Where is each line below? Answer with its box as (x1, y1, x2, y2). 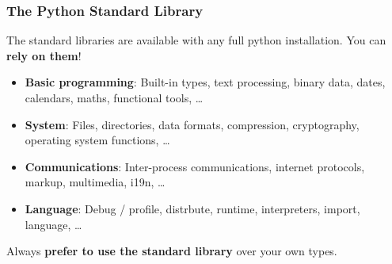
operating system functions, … (25, 132, 170, 148)
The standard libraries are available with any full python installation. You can (6, 32, 386, 48)
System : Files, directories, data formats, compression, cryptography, (25, 116, 360, 132)
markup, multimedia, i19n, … (25, 174, 166, 190)
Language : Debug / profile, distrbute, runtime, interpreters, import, (25, 200, 360, 216)
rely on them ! (6, 47, 82, 63)
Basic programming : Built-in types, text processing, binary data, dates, (25, 74, 386, 90)
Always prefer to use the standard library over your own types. (6, 243, 337, 259)
